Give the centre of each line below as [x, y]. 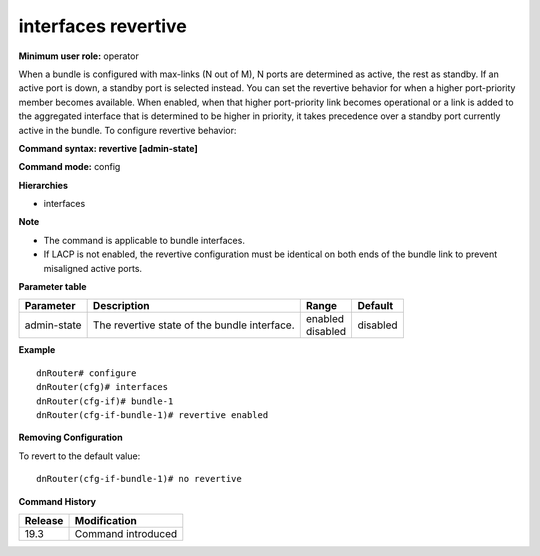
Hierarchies [43, 185]
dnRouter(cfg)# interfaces [102, 387]
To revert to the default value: [79, 456]
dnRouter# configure [86, 373]
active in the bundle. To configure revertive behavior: [127, 130]
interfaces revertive [102, 26]
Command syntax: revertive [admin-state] [108, 148]
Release [44, 520]
